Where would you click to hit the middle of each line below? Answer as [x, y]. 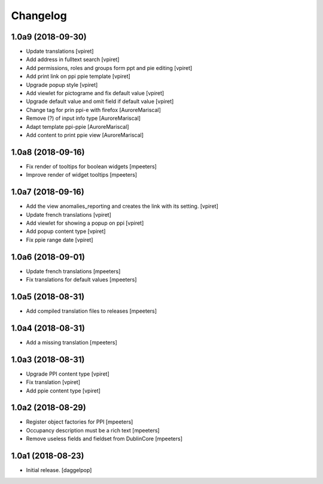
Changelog [39, 16]
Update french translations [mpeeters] [73, 271]
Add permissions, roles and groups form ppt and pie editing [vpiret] [109, 68]
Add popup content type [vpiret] [66, 231]
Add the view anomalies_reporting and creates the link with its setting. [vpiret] [122, 206]
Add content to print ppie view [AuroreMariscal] [85, 135]
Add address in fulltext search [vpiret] [73, 59]
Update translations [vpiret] [60, 52]
